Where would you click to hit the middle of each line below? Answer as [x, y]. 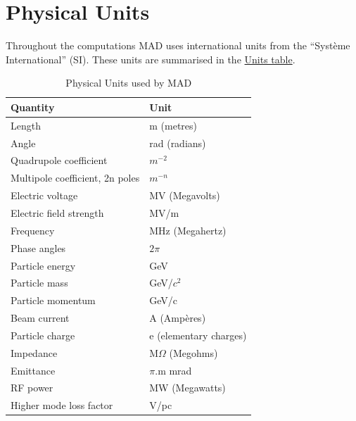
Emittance [33, 370]
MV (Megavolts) [185, 195]
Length [26, 125]
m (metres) [173, 125]
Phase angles [38, 247]
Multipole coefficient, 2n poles [75, 178]
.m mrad [173, 370]
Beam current [40, 318]
